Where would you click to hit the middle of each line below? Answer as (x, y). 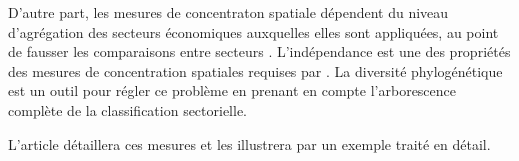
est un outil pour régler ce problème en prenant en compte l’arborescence (232, 90)
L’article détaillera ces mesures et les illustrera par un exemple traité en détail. (249, 143)
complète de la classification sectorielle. (128, 109)
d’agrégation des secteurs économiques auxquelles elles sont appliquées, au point (253, 31)
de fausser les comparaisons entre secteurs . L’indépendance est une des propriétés (259, 51)
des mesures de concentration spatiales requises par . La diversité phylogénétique (255, 70)
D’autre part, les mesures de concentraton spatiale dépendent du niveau (228, 12)
